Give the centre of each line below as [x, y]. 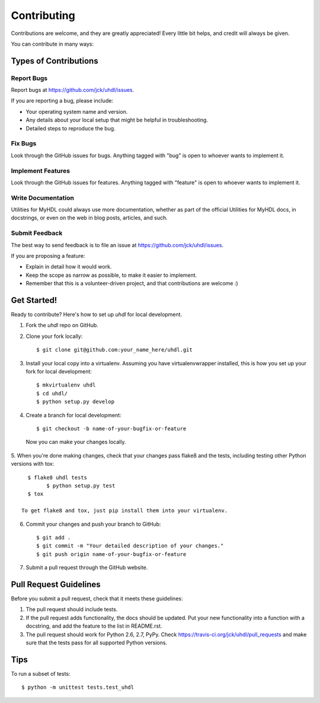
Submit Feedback [37, 233]
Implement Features [41, 171]
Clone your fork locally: [54, 336]
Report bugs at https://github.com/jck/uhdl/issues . [73, 90]
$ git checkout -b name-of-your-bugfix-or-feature [111, 429]
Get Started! [34, 300]
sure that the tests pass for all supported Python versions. [97, 643]
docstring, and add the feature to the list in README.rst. [94, 626]
